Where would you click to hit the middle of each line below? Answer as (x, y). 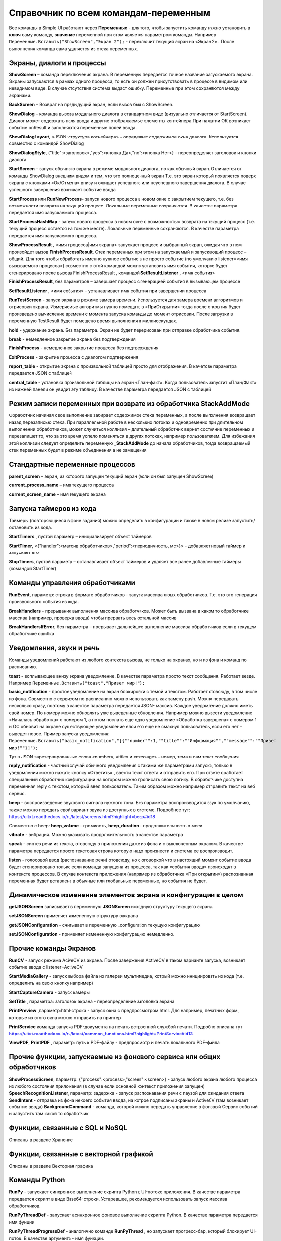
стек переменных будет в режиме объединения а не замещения (78, 450)
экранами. (20, 95)
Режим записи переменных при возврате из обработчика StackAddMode (130, 404)
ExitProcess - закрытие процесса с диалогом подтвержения (74, 357)
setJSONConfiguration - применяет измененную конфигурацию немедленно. (92, 934)
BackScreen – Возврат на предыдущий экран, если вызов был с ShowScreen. (91, 105)
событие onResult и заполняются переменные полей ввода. (73, 128)
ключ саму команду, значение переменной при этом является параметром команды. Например (113, 34)
